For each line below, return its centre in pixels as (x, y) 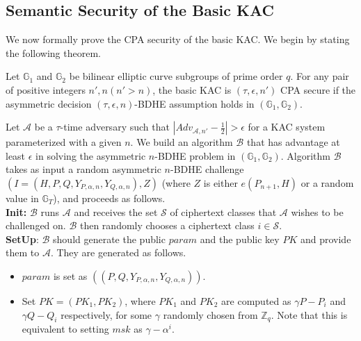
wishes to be (317, 211)
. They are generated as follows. (118, 252)
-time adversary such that (115, 127)
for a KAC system (287, 127)
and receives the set (116, 211)
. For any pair (320, 76)
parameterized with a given (64, 142)
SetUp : (22, 239)
